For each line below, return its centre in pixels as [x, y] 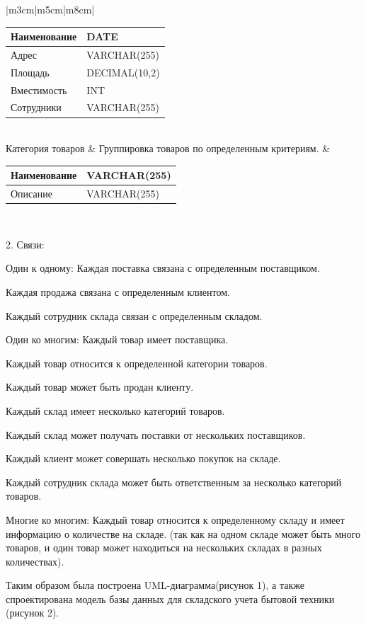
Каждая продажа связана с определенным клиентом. [118, 291]
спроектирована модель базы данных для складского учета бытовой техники [170, 598]
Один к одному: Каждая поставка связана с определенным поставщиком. [163, 268]
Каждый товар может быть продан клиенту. [100, 387]
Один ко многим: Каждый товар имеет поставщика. [117, 339]
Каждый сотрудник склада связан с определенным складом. [134, 315]
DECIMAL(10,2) [123, 72]
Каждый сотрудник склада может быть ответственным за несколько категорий [174, 482]
